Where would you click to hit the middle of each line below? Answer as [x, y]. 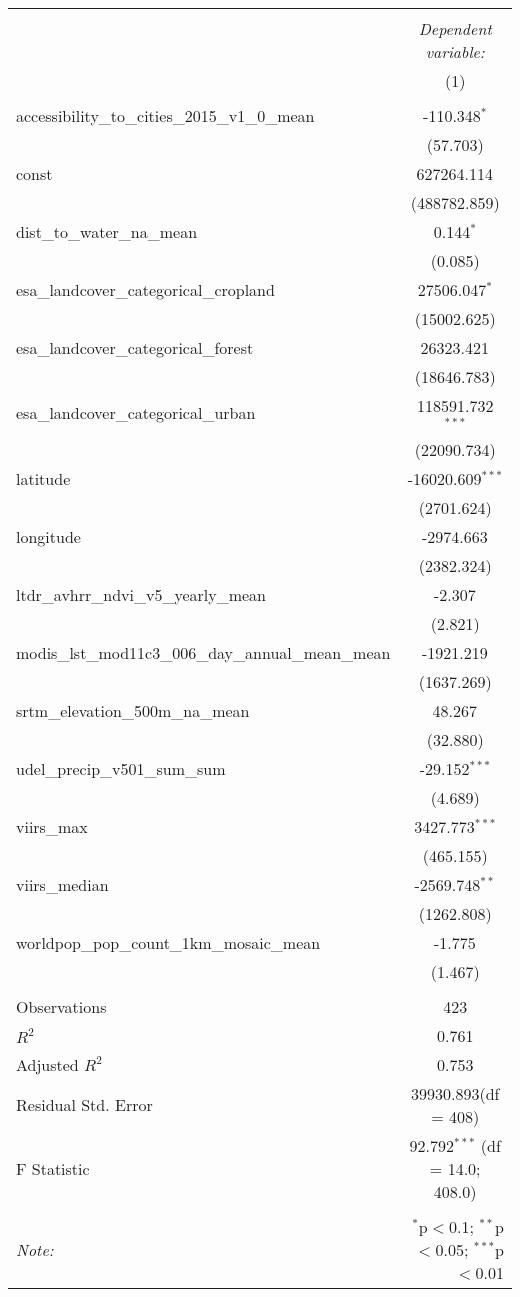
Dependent [455, 28]
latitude [43, 478]
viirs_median [62, 884]
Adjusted [47, 1064]
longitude [48, 536]
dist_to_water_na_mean [107, 231]
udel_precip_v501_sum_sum [121, 768]
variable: [455, 51]
